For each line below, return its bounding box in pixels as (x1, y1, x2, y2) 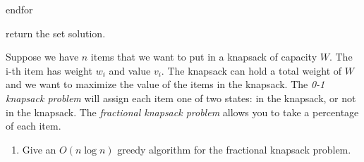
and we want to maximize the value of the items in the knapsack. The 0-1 (6, 77, 325, 92)
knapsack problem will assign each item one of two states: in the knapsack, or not (6, 90, 356, 105)
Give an (22, 142, 56, 156)
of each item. (6, 118, 61, 133)
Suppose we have (6, 49, 79, 64)
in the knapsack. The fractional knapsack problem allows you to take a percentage (6, 104, 359, 119)
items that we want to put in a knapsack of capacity (90, 49, 317, 64)
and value (109, 63, 151, 77)
